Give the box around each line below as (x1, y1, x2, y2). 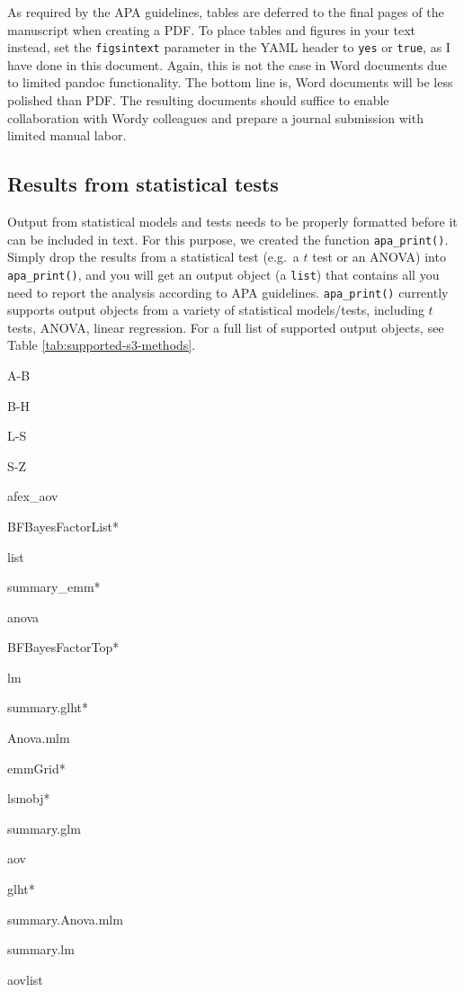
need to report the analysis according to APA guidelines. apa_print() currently (7, 282, 449, 301)
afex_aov (7, 487, 58, 505)
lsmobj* (7, 789, 50, 808)
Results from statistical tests (7, 170, 279, 198)
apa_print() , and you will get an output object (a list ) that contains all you (7, 264, 440, 283)
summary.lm (7, 940, 75, 959)
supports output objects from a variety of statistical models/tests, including (7, 300, 424, 319)
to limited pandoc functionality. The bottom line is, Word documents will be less (7, 73, 453, 92)
